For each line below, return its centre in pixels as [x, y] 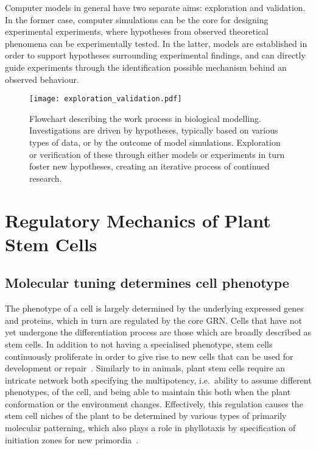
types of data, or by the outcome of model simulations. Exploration [155, 142]
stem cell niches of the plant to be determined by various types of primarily [146, 416]
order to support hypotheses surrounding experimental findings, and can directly [155, 55]
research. [46, 178]
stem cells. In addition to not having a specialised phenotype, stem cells [139, 344]
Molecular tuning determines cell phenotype [147, 283]
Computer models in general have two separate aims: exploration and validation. [155, 7]
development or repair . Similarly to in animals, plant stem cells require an [145, 368]
